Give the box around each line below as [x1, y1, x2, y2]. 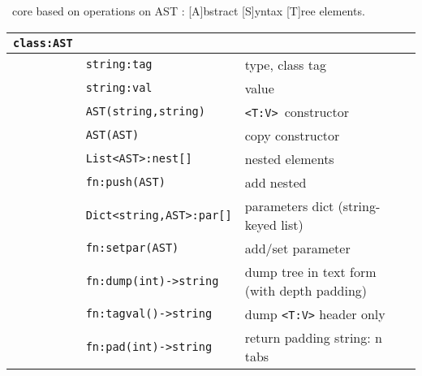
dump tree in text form [244, 261, 377, 281]
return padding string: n [244, 327, 382, 347]
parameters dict [244, 196, 334, 215]
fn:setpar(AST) [85, 241, 179, 255]
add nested [244, 172, 307, 192]
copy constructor [244, 125, 340, 145]
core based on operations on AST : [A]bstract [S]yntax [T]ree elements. [11, 2, 365, 19]
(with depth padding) [244, 280, 368, 300]
